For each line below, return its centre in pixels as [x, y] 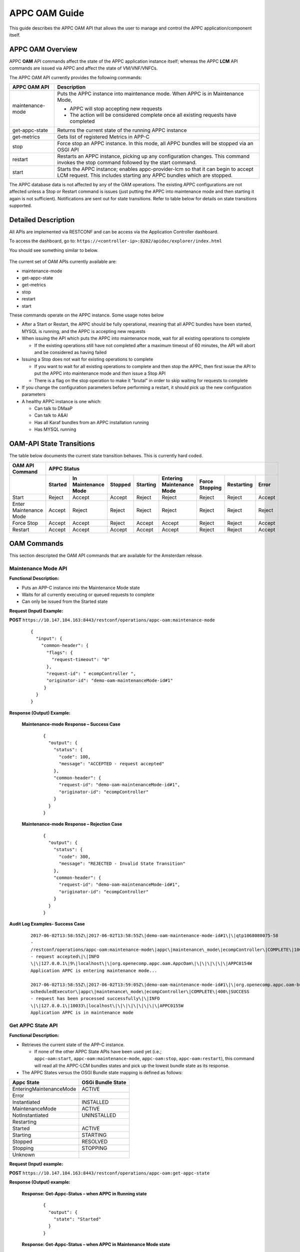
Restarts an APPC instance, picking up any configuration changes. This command [153, 156]
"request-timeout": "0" [81, 660]
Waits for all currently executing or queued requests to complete [88, 594]
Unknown [23, 1154]
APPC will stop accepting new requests [116, 109]
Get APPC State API [33, 1025]
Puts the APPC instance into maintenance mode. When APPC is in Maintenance [150, 94]
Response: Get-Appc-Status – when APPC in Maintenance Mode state [96, 1244]
